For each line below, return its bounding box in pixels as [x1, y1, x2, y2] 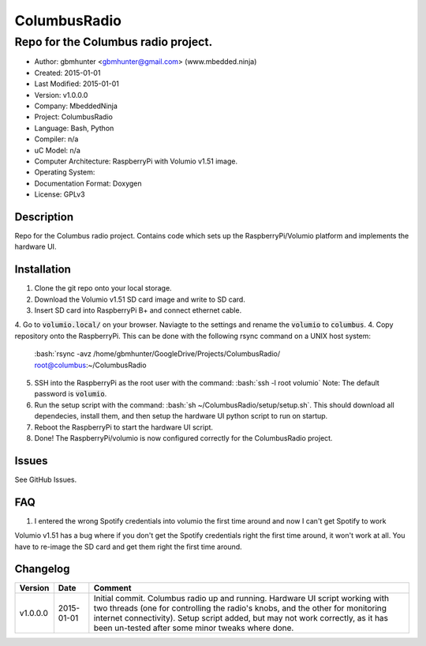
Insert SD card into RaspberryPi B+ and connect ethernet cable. [34, 306, 242, 315]
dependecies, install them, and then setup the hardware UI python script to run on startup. [34, 411, 328, 421]
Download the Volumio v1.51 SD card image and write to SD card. [34, 295, 246, 304]
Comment [93, 583, 132, 594]
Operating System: [34, 167, 95, 177]
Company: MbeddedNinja [34, 101, 118, 111]
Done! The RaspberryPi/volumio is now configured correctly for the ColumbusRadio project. [34, 433, 333, 442]
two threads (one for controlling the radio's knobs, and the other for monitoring [93, 603, 387, 614]
